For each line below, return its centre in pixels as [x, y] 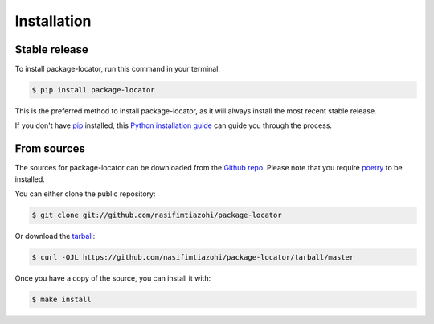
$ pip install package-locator [94, 90]
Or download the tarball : [55, 236]
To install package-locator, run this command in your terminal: [118, 69]
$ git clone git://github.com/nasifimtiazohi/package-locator [157, 215]
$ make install [61, 300]
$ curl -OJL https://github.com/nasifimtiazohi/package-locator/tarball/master [193, 258]
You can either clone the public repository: [85, 194]
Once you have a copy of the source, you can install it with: [113, 278]
